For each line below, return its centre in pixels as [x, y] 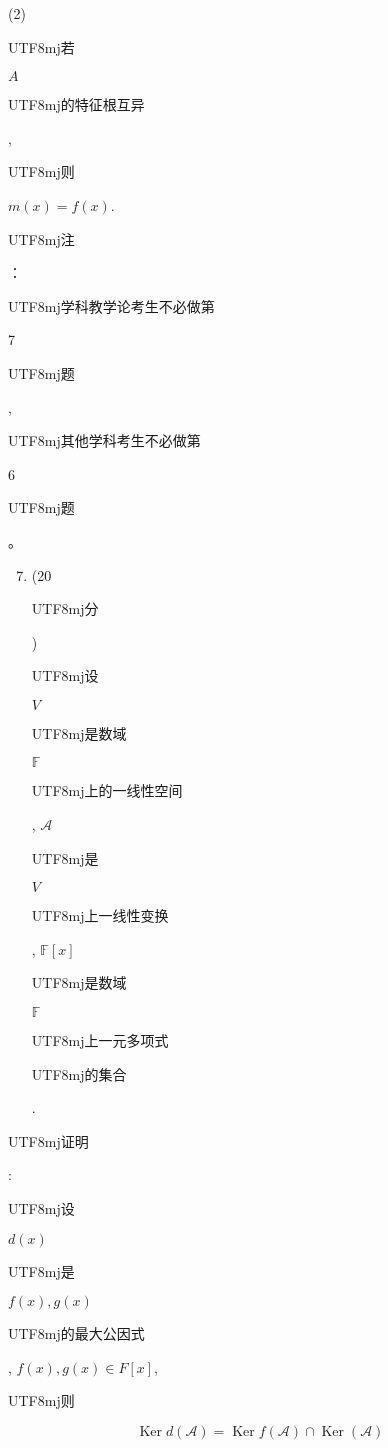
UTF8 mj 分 [65, 608]
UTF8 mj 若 [41, 46]
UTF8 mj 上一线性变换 [100, 915]
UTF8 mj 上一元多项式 [100, 1040]
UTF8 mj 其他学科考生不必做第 [104, 440]
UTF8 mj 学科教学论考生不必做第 [111, 305]
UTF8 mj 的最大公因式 [76, 1333]
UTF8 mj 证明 [48, 1140]
